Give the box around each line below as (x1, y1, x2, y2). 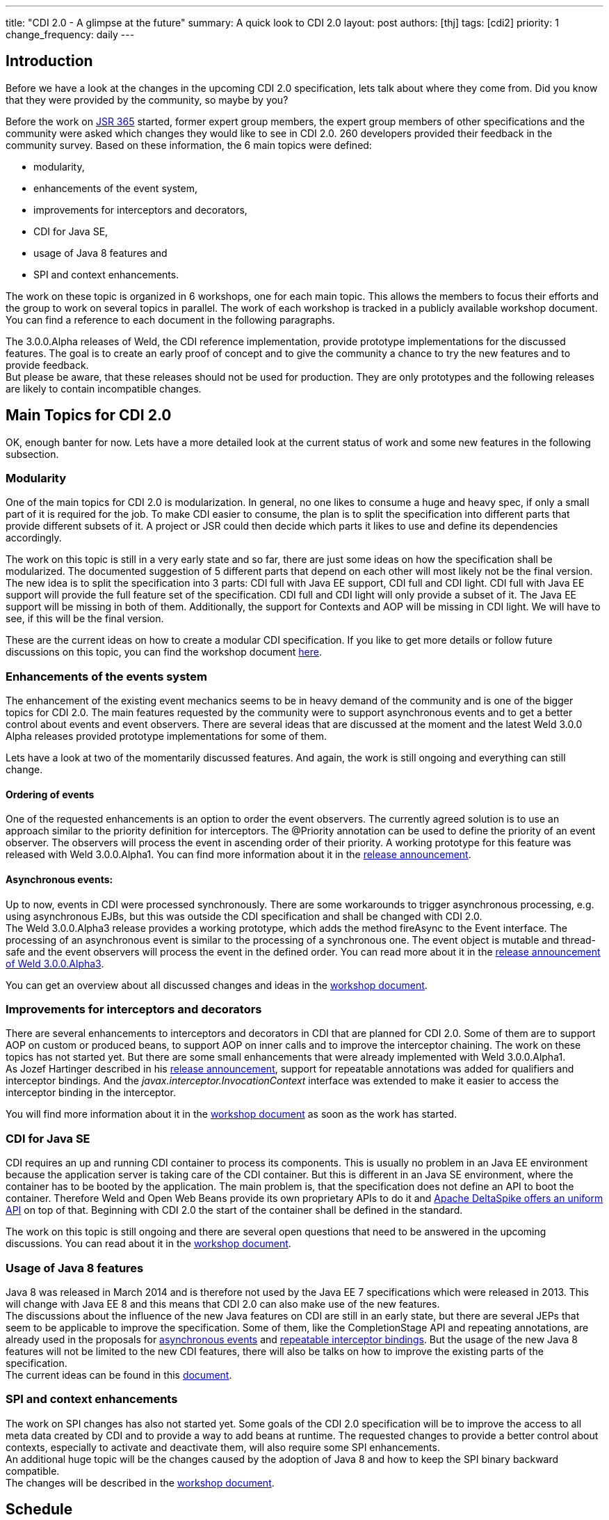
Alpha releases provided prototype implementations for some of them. (6, 730, 327, 743)
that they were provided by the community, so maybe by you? (6, 93, 289, 106)
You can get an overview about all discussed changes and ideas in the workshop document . (6, 979, 428, 991)
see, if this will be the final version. (6, 612, 164, 625)
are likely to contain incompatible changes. (6, 382, 202, 395)
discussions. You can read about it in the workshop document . (6, 1237, 291, 1250)
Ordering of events (6, 788, 95, 800)
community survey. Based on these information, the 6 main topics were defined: (6, 138, 372, 151)
